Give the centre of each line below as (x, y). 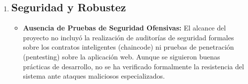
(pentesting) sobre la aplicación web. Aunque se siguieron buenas (122, 56)
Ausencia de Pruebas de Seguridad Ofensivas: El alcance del (124, 28)
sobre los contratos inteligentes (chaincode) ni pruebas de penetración (128, 47)
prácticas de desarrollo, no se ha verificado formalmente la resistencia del (133, 66)
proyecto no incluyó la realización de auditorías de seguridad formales (128, 37)
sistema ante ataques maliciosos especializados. (94, 76)
